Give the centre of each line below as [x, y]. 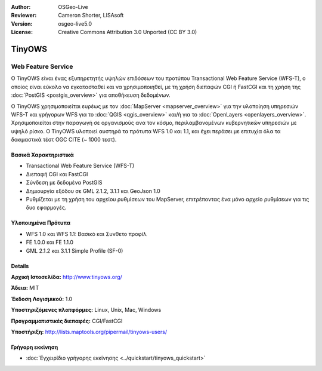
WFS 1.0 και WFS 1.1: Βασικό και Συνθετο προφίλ [86, 234]
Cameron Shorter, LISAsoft [91, 16]
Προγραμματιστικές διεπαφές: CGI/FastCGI [67, 321]
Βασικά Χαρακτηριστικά [42, 155]
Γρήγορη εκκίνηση [35, 347]
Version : [22, 23]
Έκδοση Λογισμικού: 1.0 [42, 299]
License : [22, 32]
